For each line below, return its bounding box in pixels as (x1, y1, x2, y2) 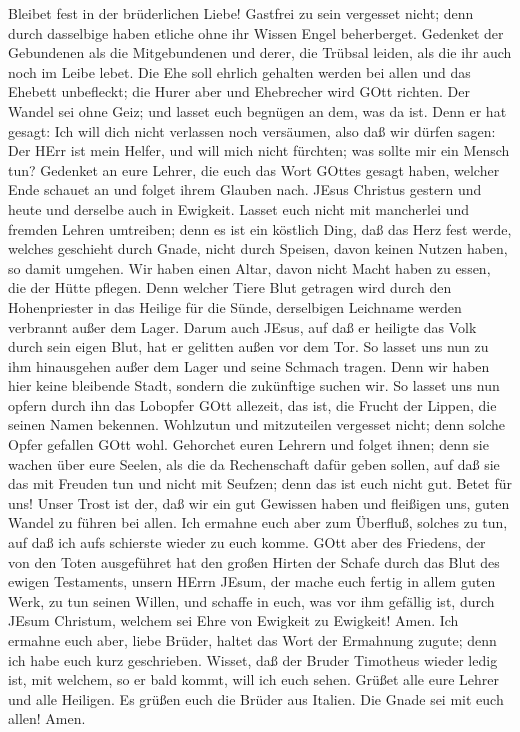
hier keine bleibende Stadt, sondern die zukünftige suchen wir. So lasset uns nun (8, 375, 500, 396)
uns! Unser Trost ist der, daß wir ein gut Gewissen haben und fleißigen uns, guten (8, 492, 510, 513)
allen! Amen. (8, 708, 86, 729)
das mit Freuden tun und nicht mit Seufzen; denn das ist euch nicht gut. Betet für (8, 473, 512, 494)
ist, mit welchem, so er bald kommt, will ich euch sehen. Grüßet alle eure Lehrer (8, 669, 500, 690)
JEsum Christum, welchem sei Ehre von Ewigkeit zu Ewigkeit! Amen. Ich (8, 610, 459, 631)
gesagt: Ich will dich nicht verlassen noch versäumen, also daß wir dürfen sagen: (8, 120, 496, 141)
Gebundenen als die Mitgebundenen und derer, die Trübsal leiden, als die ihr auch (8, 42, 512, 63)
